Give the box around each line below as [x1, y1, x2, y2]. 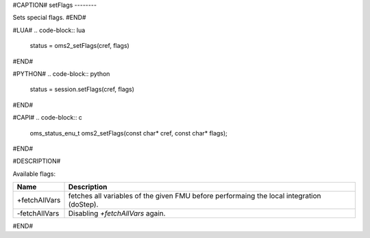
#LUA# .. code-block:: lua [12, 26, 86, 34]
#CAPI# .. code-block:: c [12, 114, 82, 122]
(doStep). [68, 200, 99, 209]
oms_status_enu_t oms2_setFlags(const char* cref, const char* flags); [29, 129, 227, 137]
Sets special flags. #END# [12, 14, 86, 22]
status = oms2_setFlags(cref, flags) [29, 42, 129, 50]
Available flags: [12, 170, 56, 178]
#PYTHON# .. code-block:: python [12, 69, 110, 78]
